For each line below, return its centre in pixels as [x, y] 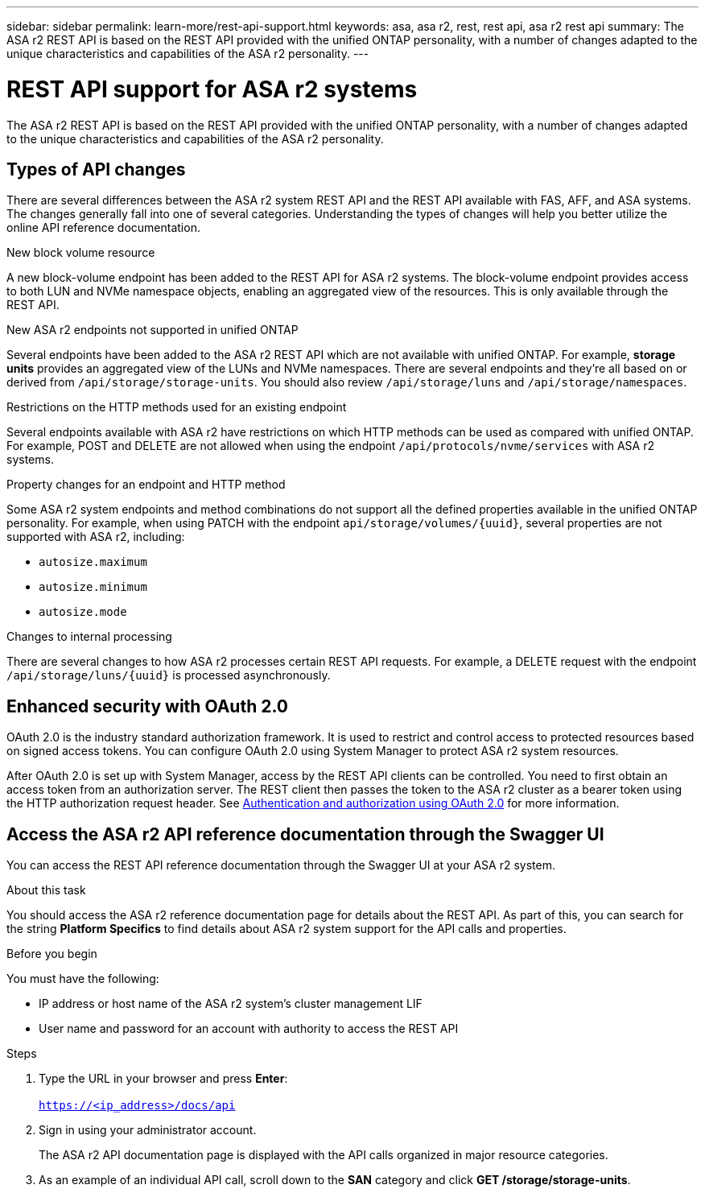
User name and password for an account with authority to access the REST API [249, 1029]
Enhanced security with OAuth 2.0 [148, 706]
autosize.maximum [93, 562]
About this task [46, 890]
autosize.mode [83, 612]
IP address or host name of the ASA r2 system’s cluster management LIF [231, 1004]
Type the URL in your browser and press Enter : [163, 1079]
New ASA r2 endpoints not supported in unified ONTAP [153, 330]
